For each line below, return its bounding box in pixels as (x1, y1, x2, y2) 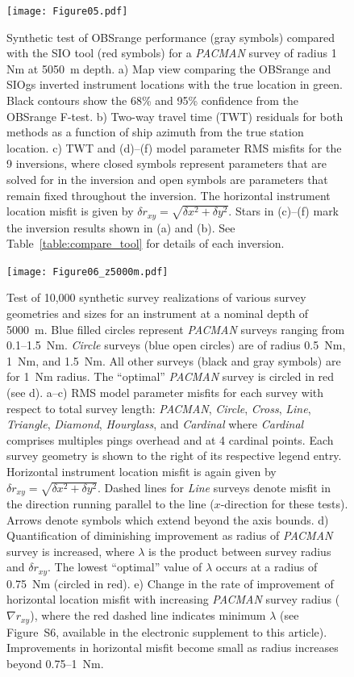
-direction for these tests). (220, 495, 348, 512)
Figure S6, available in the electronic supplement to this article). (6, 623, 327, 640)
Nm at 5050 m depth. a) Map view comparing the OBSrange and (6, 60, 331, 77)
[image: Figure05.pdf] (6, 6, 128, 17)
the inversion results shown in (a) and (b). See (6, 219, 235, 236)
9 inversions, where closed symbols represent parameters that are (6, 155, 327, 172)
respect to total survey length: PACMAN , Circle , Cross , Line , (6, 399, 311, 416)
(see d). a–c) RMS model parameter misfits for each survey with (6, 384, 324, 401)
